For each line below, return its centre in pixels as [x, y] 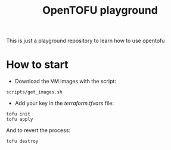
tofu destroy [22, 141]
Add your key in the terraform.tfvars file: [64, 103]
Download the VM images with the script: [65, 82]
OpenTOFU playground [100, 10]
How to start [37, 65]
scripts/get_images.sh [34, 92]
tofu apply [20, 120]
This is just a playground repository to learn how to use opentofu [85, 41]
